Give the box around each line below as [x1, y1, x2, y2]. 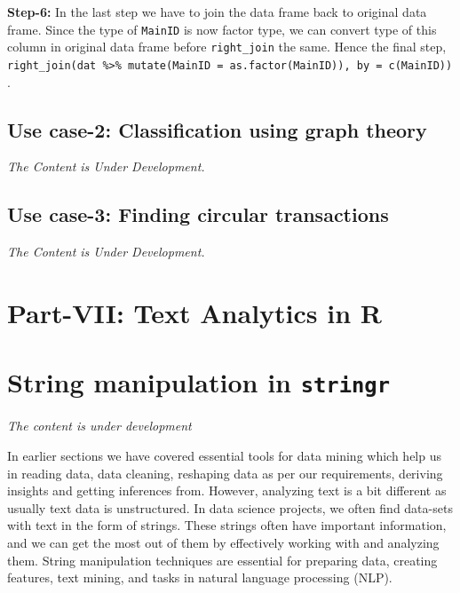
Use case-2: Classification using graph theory [7, 115, 427, 143]
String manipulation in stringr [7, 364, 391, 400]
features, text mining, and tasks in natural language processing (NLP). [7, 568, 393, 587]
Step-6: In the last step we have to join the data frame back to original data [7, 3, 427, 20]
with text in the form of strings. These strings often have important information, [7, 516, 447, 534]
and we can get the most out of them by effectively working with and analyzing [7, 533, 440, 551]
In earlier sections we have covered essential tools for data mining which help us [7, 446, 442, 464]
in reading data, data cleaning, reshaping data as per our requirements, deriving [7, 463, 443, 482]
